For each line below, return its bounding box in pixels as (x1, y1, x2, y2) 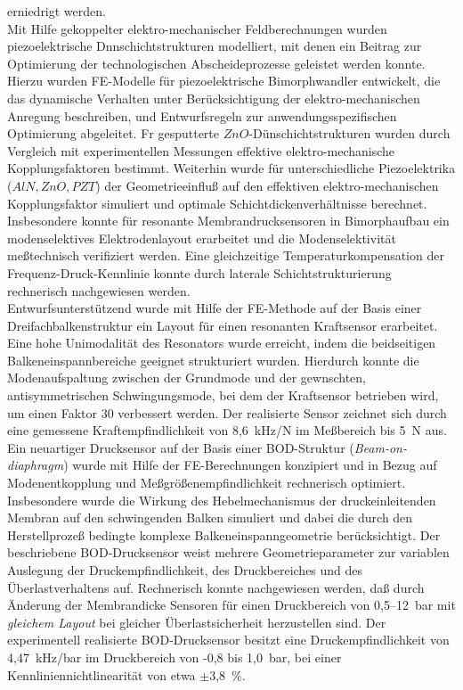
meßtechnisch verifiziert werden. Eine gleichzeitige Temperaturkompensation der (7, 246, 444, 265)
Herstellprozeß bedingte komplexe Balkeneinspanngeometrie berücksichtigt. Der (7, 525, 441, 544)
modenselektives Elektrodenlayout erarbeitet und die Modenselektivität (7, 228, 396, 247)
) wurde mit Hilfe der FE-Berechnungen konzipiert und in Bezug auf (63, 456, 437, 474)
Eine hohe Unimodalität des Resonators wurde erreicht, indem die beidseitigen (7, 333, 436, 352)
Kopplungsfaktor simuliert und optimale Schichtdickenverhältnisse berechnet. (7, 193, 427, 212)
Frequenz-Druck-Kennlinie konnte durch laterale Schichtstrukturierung (7, 263, 392, 282)
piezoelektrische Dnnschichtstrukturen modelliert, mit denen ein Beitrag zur (7, 37, 422, 55)
